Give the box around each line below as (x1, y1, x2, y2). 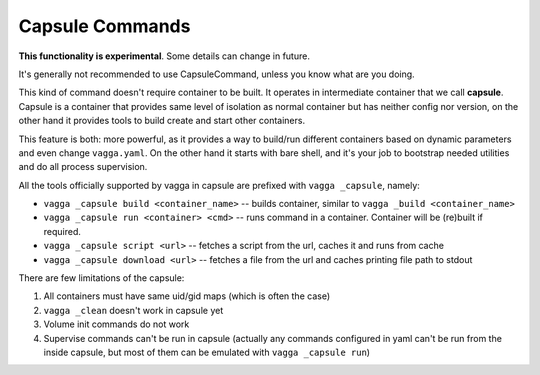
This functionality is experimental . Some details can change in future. (18, 50, 310, 62)
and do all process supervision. (18, 161, 148, 173)
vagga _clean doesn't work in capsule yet (43, 304, 224, 316)
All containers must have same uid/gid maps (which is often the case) (43, 290, 330, 302)
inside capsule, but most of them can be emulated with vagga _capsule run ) (43, 346, 370, 358)
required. (43, 225, 82, 237)
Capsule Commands (18, 15, 191, 37)
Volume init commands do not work (43, 318, 190, 330)
